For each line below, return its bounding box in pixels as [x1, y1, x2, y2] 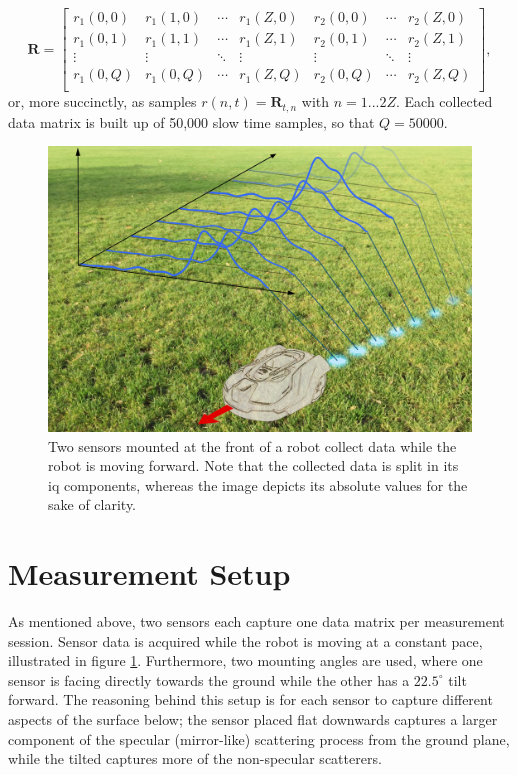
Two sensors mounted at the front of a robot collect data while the [48, 435, 457, 456]
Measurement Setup [8, 553, 291, 594]
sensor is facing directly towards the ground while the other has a [8, 669, 410, 690]
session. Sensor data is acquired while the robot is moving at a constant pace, [8, 630, 483, 651]
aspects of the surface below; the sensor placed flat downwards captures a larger [8, 708, 498, 729]
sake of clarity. [48, 494, 137, 515]
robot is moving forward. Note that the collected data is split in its [48, 455, 459, 476]
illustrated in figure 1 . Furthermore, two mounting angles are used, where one [8, 650, 483, 671]
